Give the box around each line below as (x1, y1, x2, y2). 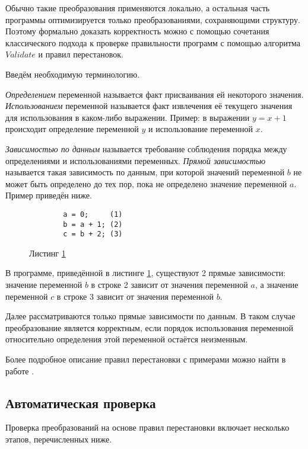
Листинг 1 (29, 246, 66, 259)
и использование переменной (148, 123, 253, 135)
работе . (5, 364, 34, 377)
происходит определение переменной (5, 123, 139, 135)
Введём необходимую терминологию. (5, 68, 140, 80)
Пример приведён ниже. (5, 189, 92, 201)
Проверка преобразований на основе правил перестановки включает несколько (5, 421, 290, 434)
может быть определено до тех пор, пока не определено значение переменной (5, 177, 287, 190)
